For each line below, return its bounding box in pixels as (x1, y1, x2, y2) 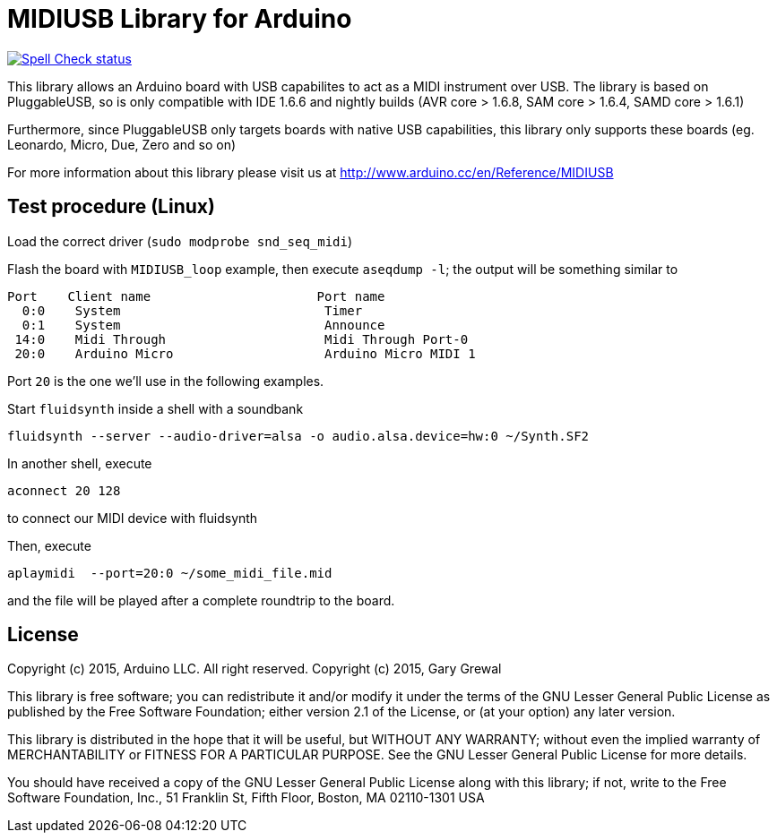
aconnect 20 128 (7, 483, 121, 498)
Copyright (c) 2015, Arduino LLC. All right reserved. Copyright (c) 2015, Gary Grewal (7, 661, 502, 677)
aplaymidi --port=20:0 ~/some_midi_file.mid (7, 565, 332, 580)
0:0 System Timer (22, 303, 363, 318)
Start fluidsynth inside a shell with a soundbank (7, 400, 304, 416)
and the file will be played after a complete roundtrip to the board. (7, 592, 395, 608)
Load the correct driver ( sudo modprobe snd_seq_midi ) (7, 233, 353, 249)
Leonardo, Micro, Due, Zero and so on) (7, 136, 237, 152)
